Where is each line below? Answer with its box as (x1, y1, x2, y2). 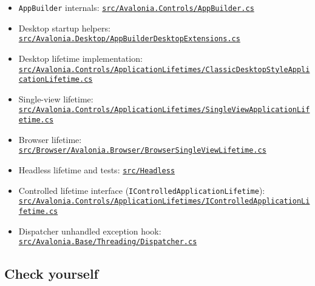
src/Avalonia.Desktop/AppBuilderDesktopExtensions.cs (18, 35, 240, 44)
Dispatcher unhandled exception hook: (18, 224, 161, 237)
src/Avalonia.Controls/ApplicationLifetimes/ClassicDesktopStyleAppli (18, 65, 310, 74)
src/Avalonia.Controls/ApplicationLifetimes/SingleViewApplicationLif (18, 105, 310, 115)
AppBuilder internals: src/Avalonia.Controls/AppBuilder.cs (18, 1, 254, 13)
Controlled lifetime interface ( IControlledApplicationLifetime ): (18, 184, 265, 196)
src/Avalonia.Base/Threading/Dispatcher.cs (18, 238, 197, 247)
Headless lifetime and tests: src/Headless (18, 163, 175, 176)
